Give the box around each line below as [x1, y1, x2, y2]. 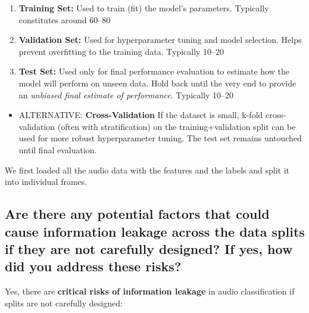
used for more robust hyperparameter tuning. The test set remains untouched [18, 132, 302, 144]
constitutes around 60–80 [18, 13, 111, 26]
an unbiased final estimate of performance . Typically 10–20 [18, 88, 234, 101]
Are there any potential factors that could [5, 204, 270, 223]
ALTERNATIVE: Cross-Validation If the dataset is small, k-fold [18, 109, 263, 121]
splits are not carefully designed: [5, 296, 123, 309]
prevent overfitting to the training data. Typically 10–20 [18, 45, 224, 57]
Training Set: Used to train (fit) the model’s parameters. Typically [18, 2, 269, 14]
